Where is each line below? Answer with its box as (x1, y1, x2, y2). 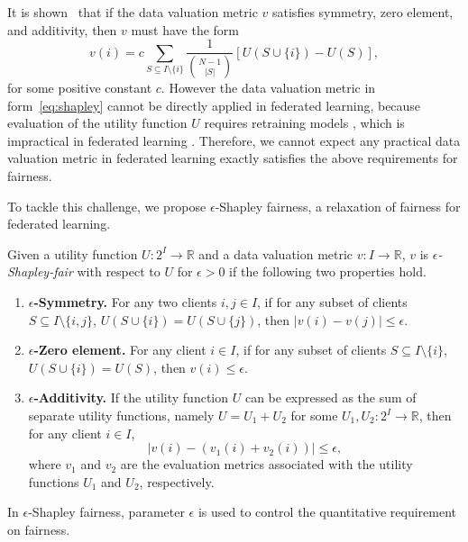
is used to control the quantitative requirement (197, 502, 457, 521)
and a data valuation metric (198, 244, 353, 263)
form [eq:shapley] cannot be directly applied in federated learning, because (7, 95, 421, 114)
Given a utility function (7, 244, 138, 263)
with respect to (77, 262, 161, 281)
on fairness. (7, 519, 70, 538)
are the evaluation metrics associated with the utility (120, 455, 413, 474)
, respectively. (139, 472, 215, 491)
